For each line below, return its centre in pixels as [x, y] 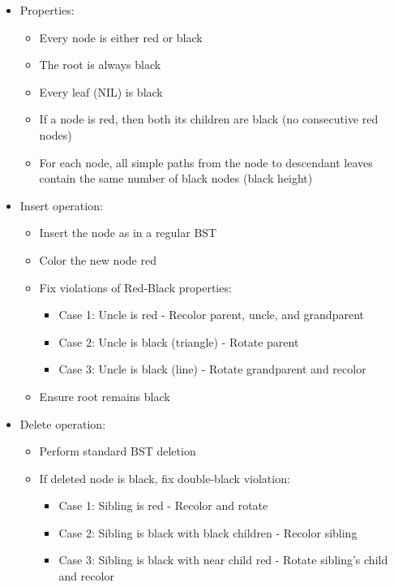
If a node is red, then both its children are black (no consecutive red [209, 119]
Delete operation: [63, 423]
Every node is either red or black [121, 37]
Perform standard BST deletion [118, 451]
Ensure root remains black [105, 396]
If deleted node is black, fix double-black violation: [165, 478]
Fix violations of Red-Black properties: [135, 287]
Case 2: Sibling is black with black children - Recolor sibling [208, 532]
